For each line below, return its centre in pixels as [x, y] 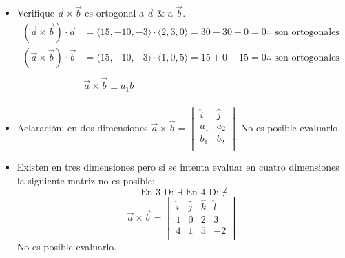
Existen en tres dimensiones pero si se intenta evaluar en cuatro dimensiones [178, 167]
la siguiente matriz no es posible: [86, 180]
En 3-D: [157, 193]
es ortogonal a [115, 13]
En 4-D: [202, 193]
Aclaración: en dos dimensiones [82, 127]
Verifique [35, 13]
